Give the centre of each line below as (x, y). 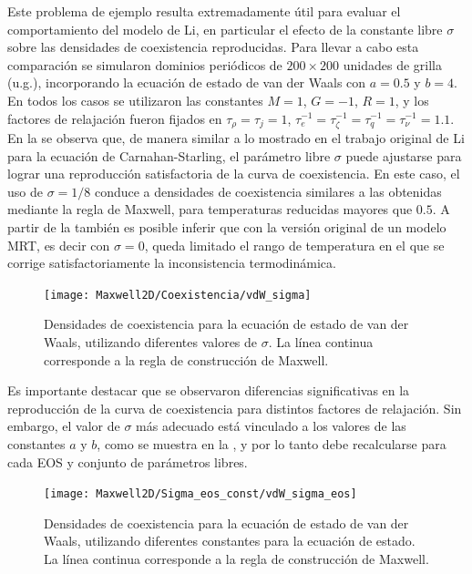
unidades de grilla (392, 64)
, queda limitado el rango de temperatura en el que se (294, 245)
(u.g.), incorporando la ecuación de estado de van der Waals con (187, 82)
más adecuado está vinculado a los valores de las (271, 426)
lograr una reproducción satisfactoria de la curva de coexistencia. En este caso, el (234, 174)
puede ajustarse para (404, 155)
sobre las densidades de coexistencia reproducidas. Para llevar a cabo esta (213, 47)
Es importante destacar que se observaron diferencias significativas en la (209, 390)
